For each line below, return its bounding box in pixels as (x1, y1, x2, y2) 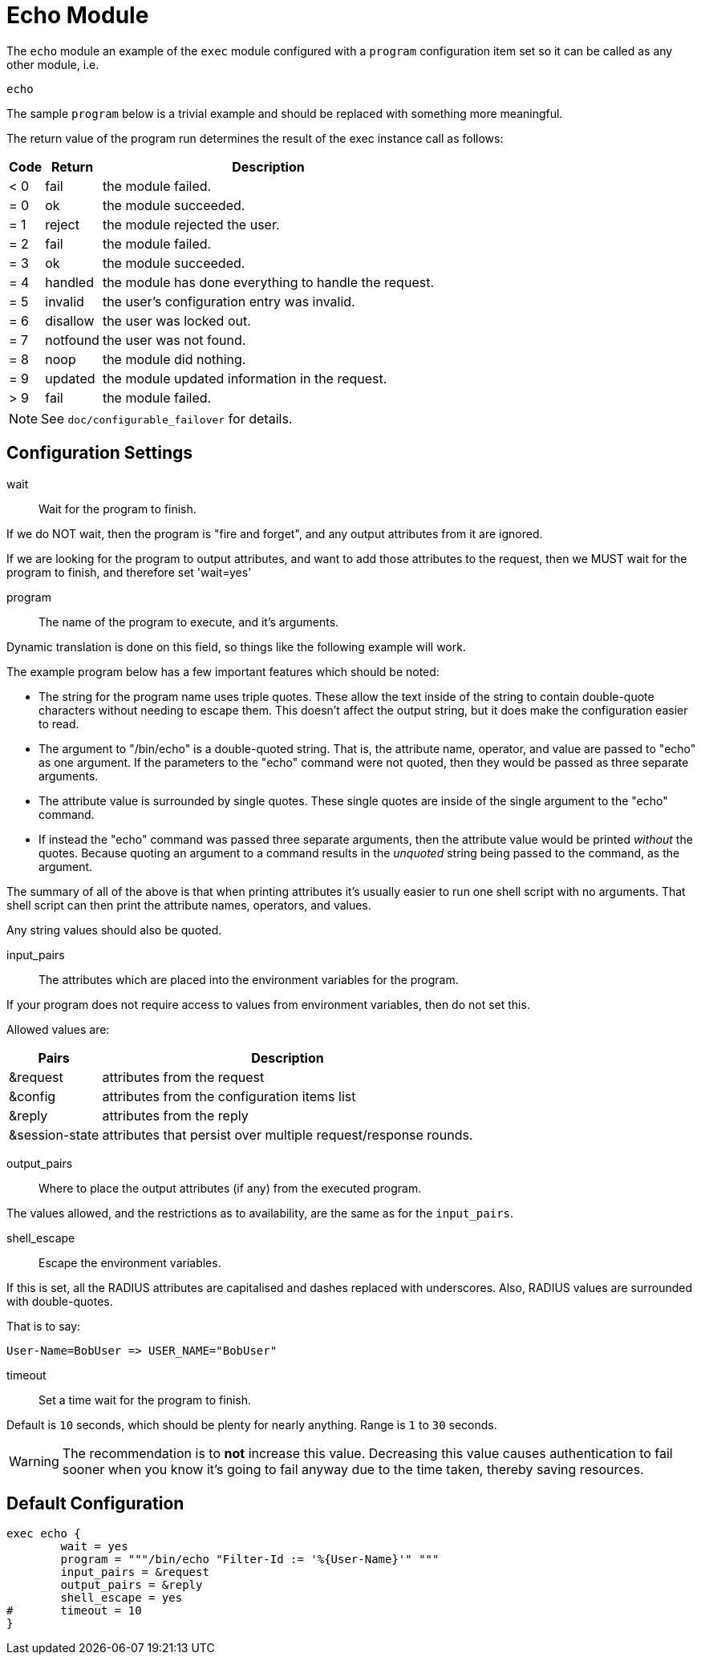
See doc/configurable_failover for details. (41, 410, 293, 427)
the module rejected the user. (102, 216, 280, 233)
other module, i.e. (6, 57, 99, 71)
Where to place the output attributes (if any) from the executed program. (38, 1181, 422, 1195)
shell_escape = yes (60, 1591, 183, 1605)
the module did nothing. (102, 350, 246, 367)
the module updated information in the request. (102, 370, 387, 387)
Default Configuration (6, 1493, 184, 1514)
